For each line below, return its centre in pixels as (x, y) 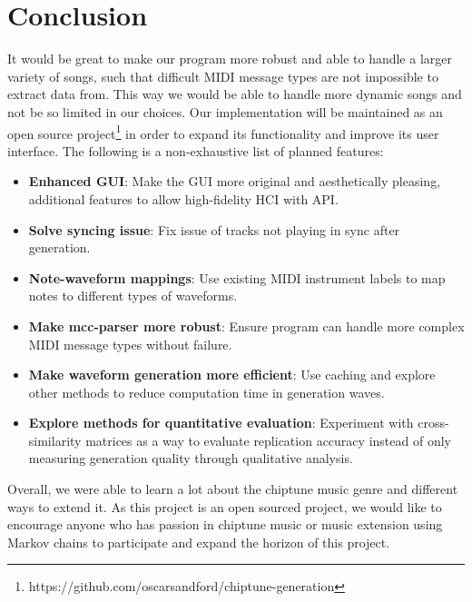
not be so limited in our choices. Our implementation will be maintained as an (225, 111)
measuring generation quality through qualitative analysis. (191, 458)
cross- (433, 423)
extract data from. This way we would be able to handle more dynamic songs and (235, 94)
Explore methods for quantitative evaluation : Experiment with (221, 423)
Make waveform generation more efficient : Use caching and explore (232, 375)
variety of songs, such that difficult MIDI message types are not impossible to (223, 76)
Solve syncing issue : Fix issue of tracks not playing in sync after (214, 229)
